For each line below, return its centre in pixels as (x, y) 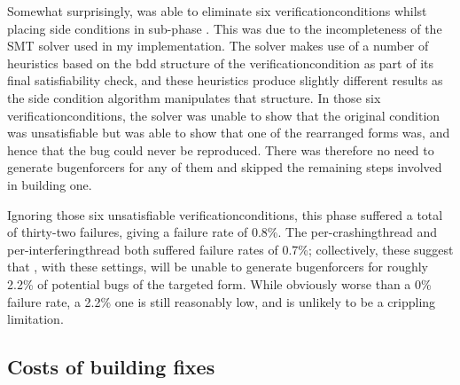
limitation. (35, 319)
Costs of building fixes (111, 367)
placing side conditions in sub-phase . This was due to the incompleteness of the (225, 28)
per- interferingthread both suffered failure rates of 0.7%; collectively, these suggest (230, 249)
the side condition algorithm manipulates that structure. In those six (194, 97)
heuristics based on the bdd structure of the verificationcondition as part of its (220, 63)
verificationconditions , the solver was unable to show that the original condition (224, 115)
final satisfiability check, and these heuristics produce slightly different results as (225, 80)
